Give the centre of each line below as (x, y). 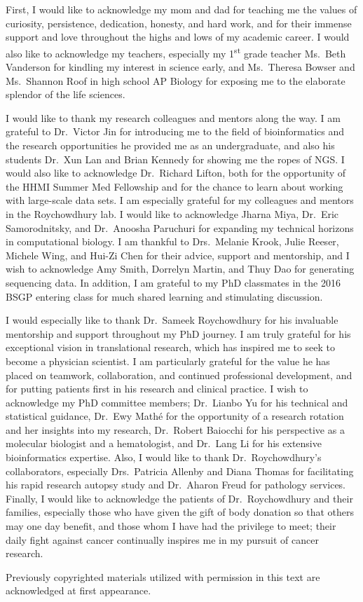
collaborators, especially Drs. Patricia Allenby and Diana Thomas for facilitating (180, 471)
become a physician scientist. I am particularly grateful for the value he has (168, 361)
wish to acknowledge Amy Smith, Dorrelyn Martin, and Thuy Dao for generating (180, 269)
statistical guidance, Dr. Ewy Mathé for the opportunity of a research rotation (175, 416)
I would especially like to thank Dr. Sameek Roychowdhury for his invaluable (172, 320)
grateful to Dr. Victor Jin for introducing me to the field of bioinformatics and (175, 131)
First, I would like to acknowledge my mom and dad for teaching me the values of (181, 9)
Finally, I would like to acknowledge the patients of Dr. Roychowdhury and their (179, 498)
